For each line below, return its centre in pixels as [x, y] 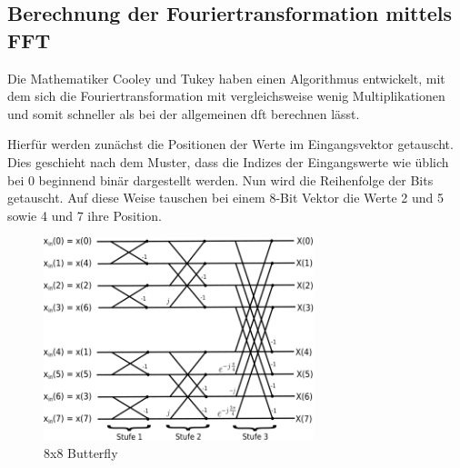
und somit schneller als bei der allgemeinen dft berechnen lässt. [184, 113]
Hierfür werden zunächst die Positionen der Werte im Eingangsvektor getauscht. [230, 144]
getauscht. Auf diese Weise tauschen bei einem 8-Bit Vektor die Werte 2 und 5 [226, 198]
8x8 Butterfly [81, 453]
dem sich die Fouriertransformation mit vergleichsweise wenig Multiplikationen [226, 96]
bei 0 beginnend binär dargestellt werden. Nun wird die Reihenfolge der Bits [220, 179]
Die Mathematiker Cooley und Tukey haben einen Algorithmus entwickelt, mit [226, 78]
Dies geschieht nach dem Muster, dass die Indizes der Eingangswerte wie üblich [228, 161]
